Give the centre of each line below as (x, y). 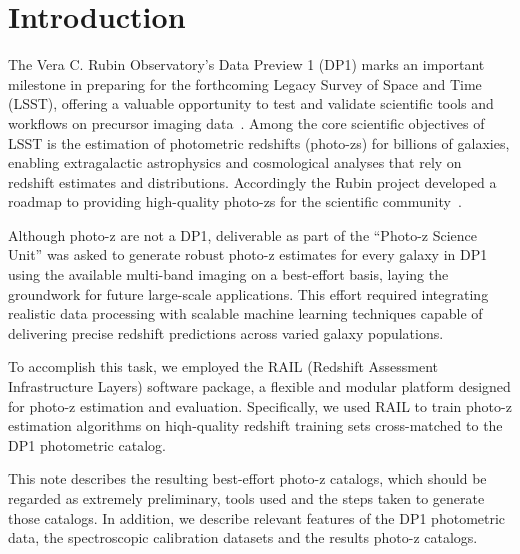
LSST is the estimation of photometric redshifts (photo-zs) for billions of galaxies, (259, 142)
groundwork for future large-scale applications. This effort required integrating (248, 293)
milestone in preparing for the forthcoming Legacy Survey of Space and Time (245, 83)
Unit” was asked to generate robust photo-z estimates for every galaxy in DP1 (248, 254)
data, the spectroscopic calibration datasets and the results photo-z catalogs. (243, 537)
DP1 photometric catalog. (87, 444)
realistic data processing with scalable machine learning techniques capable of (245, 313)
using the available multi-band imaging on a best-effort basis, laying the (228, 274)
